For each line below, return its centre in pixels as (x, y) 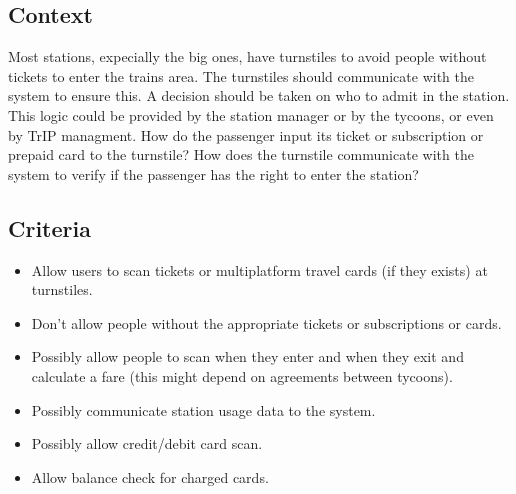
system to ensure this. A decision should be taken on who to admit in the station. (259, 95)
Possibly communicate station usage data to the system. (203, 409)
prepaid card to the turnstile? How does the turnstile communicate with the (241, 154)
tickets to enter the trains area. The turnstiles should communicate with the (241, 75)
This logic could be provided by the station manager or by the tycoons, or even (251, 114)
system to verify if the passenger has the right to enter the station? (213, 173)
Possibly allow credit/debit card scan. (147, 443)
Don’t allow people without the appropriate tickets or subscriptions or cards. (266, 322)
